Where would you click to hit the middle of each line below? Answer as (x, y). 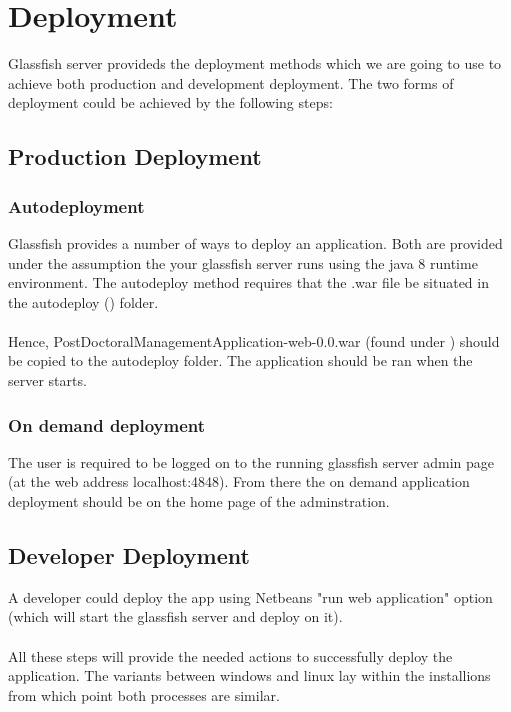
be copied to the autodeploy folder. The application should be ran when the (240, 360)
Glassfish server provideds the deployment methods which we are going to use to (255, 63)
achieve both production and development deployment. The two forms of (231, 82)
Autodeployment (76, 205)
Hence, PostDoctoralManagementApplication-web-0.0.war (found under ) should (254, 340)
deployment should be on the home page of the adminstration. (199, 501)
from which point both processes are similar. (144, 694)
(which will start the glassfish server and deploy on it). (175, 616)
